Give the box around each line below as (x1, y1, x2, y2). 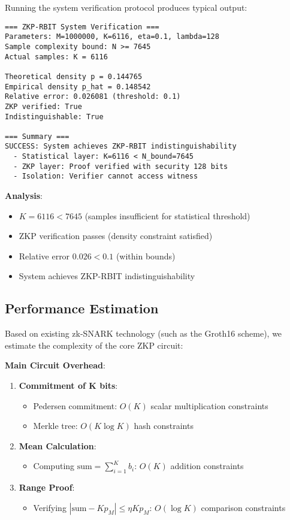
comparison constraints (201, 501, 286, 513)
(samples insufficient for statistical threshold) (84, 209, 250, 222)
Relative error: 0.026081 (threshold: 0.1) (5, 92, 181, 101)
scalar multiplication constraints (150, 399, 268, 412)
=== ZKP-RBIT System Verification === (5, 22, 159, 31)
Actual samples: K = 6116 (5, 52, 108, 61)
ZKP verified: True (5, 102, 82, 111)
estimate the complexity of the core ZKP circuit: (5, 338, 183, 351)
